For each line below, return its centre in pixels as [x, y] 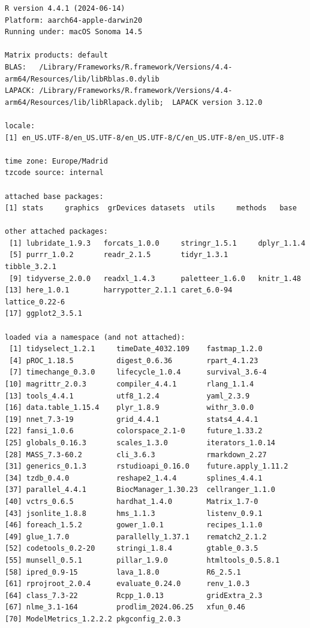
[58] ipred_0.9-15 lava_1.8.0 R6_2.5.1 [123, 572]
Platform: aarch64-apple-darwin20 [74, 20]
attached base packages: [54, 196]
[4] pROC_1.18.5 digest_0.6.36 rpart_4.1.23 [134, 360]
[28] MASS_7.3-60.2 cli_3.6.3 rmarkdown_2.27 [136, 455]
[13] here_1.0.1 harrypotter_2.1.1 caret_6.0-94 [119, 290]
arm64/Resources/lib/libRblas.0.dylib [82, 79]
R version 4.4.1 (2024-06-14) [65, 8]
